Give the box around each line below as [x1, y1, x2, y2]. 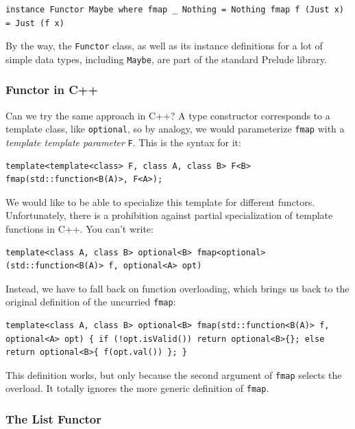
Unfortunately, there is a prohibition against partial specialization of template [5, 208, 333, 222]
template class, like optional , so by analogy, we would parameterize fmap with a [5, 121, 345, 136]
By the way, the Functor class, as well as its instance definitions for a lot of [5, 38, 323, 53]
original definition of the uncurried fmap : [5, 294, 176, 309]
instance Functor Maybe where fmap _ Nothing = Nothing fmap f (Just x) [5, 5, 344, 14]
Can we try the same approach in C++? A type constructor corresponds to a [5, 108, 330, 122]
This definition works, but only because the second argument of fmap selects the [5, 367, 342, 382]
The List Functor [5, 410, 101, 428]
